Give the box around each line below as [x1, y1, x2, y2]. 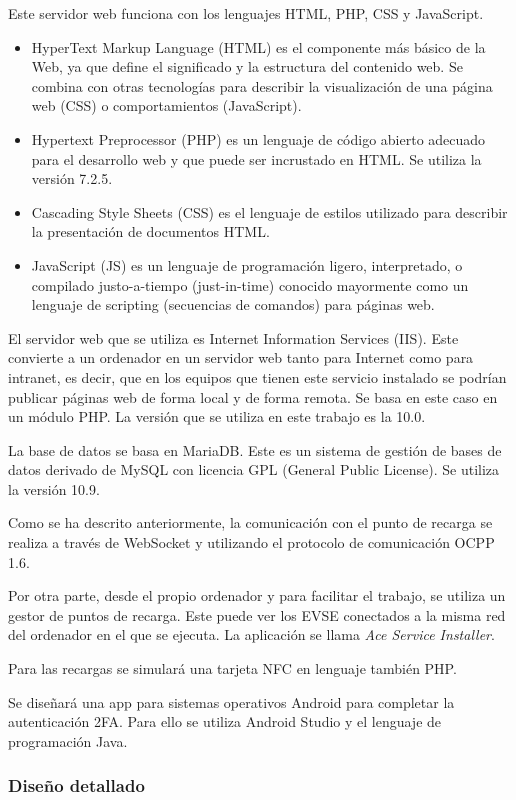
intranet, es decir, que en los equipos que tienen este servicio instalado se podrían [8, 366, 507, 387]
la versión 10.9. [8, 478, 100, 499]
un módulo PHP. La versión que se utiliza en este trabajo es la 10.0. [8, 406, 426, 427]
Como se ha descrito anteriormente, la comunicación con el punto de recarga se [8, 512, 493, 533]
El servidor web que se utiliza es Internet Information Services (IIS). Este [8, 327, 459, 348]
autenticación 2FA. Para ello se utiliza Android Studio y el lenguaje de [8, 711, 442, 732]
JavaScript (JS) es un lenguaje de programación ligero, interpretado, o [31, 254, 463, 275]
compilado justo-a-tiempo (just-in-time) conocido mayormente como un [31, 274, 469, 295]
